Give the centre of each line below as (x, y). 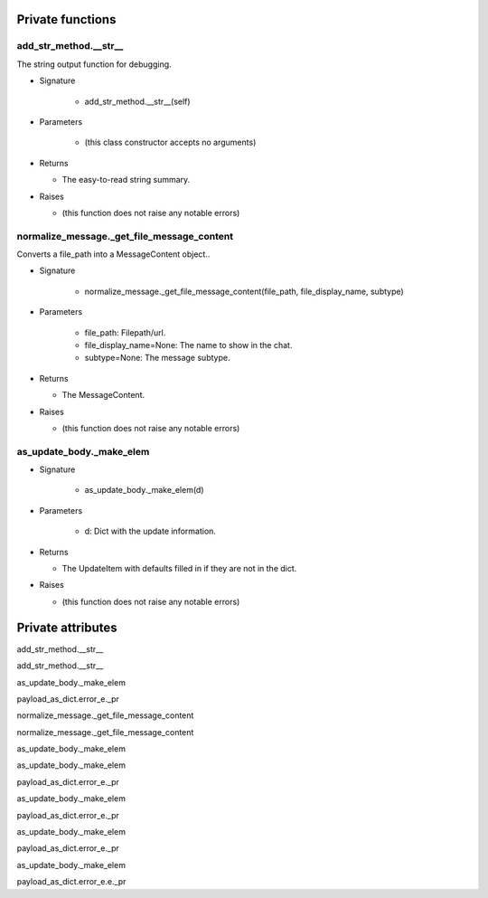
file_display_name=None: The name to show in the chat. (188, 345)
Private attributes (67, 627)
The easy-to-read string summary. (126, 180)
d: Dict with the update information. (150, 531)
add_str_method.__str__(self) (137, 101)
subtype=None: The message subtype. (157, 358)
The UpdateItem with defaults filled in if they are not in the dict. (179, 569)
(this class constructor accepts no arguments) (170, 142)
